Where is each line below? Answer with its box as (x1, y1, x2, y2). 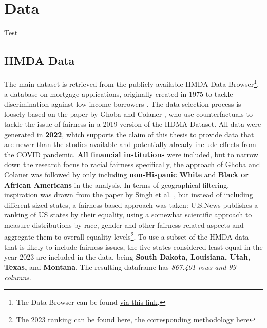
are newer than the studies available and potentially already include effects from (4, 139, 256, 150)
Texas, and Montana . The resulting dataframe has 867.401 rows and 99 (4, 261, 236, 272)
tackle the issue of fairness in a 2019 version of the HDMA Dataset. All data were (4, 118, 261, 129)
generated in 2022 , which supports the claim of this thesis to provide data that (4, 129, 254, 139)
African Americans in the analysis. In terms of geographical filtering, (4, 179, 230, 190)
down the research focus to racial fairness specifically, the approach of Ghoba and (4, 159, 260, 170)
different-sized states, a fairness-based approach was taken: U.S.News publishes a (4, 199, 258, 210)
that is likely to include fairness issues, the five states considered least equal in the (4, 241, 263, 252)
